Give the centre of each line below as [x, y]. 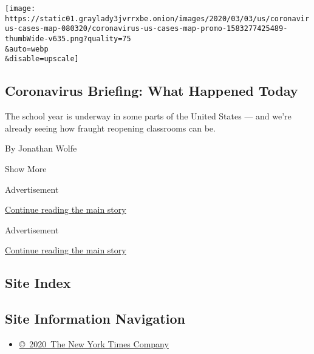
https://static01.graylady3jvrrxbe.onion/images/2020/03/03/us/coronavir [157, 18]
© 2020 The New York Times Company [94, 343]
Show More [26, 168]
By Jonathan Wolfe [41, 148]
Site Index [38, 283]
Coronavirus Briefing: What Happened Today [152, 91]
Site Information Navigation [95, 319]
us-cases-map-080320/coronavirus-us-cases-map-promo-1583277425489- [146, 29]
